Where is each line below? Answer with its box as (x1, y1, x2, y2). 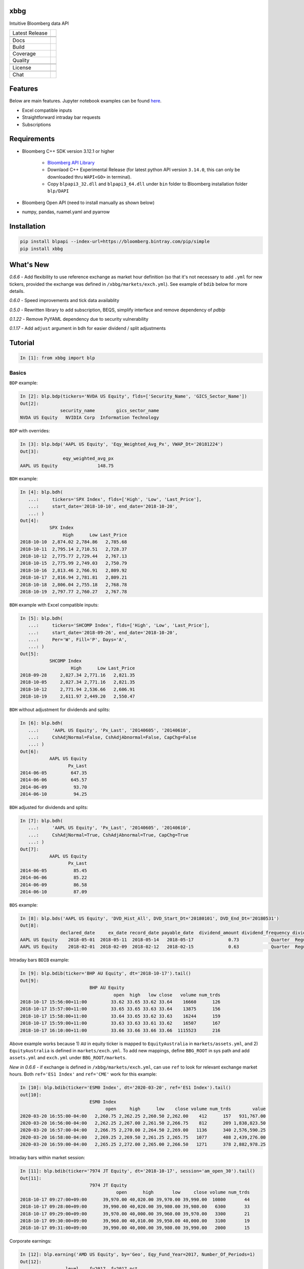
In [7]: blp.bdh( (20, 818, 63, 824)
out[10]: (20, 1092, 42, 1097)
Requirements (9, 135, 55, 143)
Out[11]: (20, 1175, 42, 1181)
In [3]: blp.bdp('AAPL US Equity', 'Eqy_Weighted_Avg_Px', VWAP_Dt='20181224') (20, 442, 223, 447)
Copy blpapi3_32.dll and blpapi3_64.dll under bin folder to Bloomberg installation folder (47, 181, 248, 187)
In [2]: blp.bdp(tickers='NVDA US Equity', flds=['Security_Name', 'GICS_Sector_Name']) (20, 393, 248, 399)
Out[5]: (20, 651, 39, 657)
